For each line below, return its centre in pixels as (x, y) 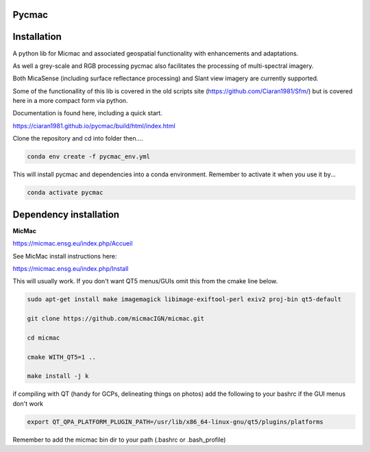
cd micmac (44, 337)
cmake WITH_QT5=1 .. (61, 357)
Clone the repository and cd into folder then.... (78, 139)
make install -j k (58, 376)
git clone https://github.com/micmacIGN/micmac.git (116, 319)
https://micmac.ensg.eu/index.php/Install (71, 268)
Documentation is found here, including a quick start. (87, 113)
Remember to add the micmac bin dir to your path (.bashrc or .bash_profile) (119, 440)
